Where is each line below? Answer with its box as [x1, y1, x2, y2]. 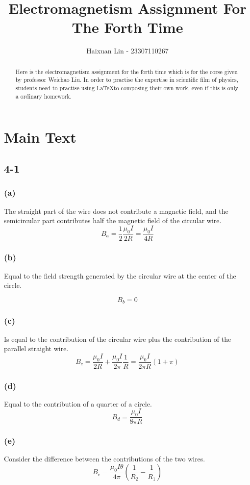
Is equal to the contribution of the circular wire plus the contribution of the [4, 333, 231, 344]
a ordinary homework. [15, 92, 72, 100]
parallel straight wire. [4, 343, 69, 354]
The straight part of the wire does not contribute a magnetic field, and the [4, 205, 228, 216]
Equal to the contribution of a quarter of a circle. [4, 398, 152, 408]
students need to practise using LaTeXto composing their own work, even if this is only [15, 84, 238, 92]
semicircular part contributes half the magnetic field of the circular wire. [4, 215, 222, 226]
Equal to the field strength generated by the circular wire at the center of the [4, 270, 236, 281]
